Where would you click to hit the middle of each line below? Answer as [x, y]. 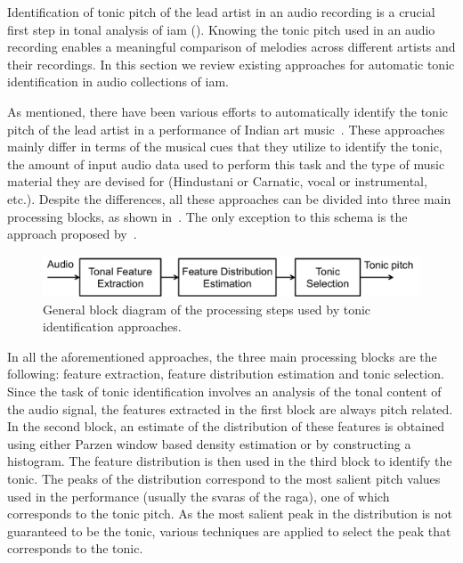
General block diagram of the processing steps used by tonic [207, 309]
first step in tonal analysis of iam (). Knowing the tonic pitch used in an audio [221, 29]
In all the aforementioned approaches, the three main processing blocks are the [222, 356]
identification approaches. [112, 326]
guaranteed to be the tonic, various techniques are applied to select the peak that [229, 530]
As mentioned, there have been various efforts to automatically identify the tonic [227, 111]
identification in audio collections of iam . [118, 82]
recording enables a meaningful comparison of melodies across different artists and [231, 47]
